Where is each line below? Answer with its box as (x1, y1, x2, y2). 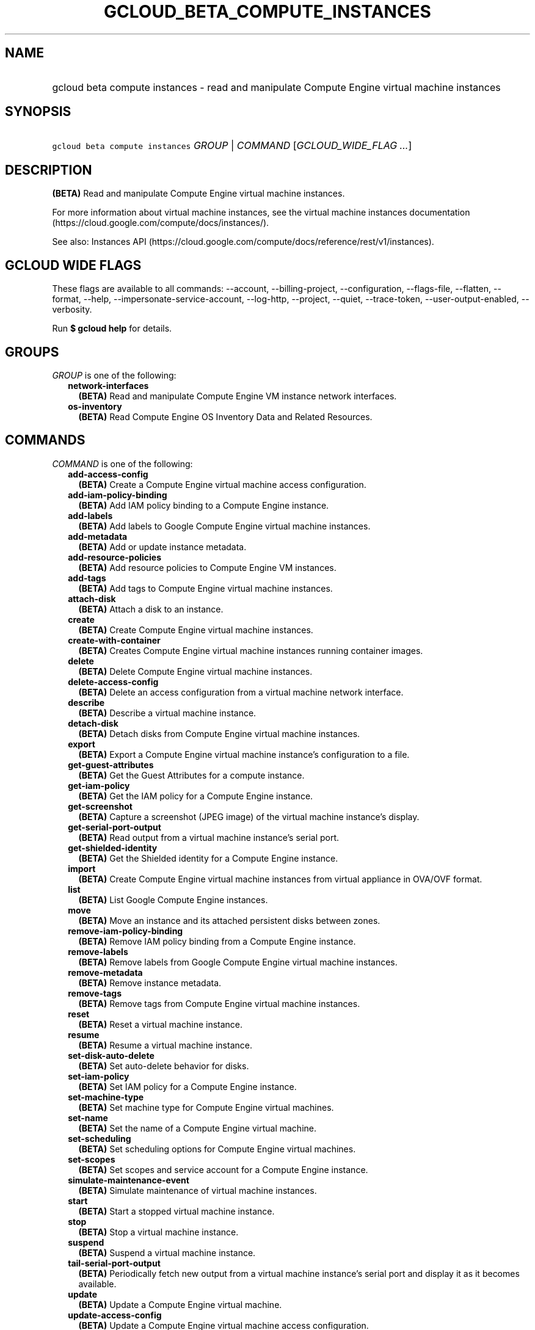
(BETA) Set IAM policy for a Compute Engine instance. (78, 1081, 297, 1092)
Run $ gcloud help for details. (52, 323, 172, 334)
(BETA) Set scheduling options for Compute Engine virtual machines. (78, 1143, 356, 1154)
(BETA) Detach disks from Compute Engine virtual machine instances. (78, 728, 360, 739)
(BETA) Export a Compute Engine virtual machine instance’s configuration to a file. (78, 749, 410, 760)
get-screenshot (68, 801, 133, 812)
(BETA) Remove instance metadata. (78, 977, 222, 988)
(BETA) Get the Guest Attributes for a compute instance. (78, 769, 305, 780)
